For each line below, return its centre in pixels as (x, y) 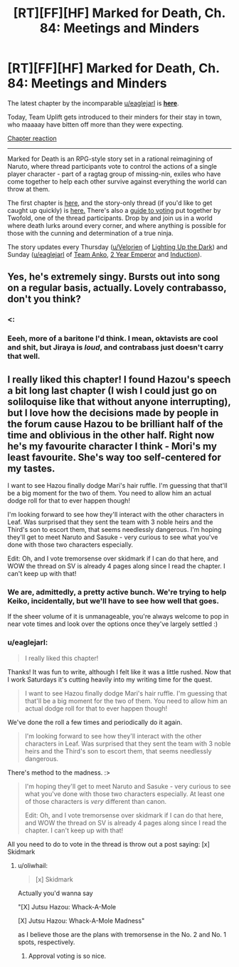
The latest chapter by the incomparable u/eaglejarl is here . (93, 103)
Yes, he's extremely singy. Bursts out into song (114, 277)
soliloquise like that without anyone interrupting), (119, 401)
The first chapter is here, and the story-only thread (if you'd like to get (110, 203)
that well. (24, 356)
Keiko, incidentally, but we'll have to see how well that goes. (113, 601)
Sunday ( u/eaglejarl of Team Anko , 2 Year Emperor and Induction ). (105, 254)
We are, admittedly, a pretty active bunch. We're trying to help (117, 592)
